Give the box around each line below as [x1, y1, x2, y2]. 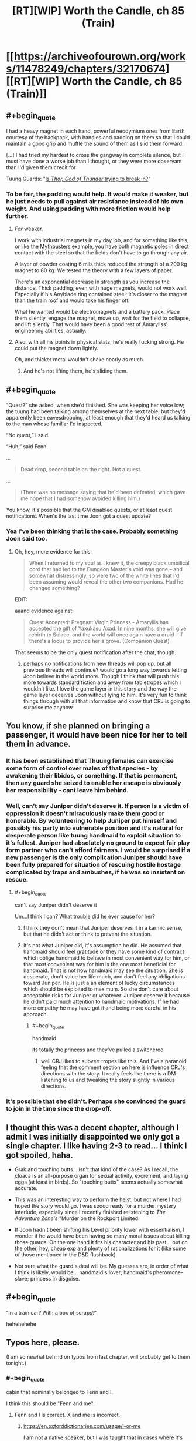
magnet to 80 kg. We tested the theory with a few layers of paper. [14, 267, 173, 274]
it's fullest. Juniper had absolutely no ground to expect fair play [6, 839, 190, 847]
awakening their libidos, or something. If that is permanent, [6, 772, 178, 780]
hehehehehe [6, 1321, 37, 1328]
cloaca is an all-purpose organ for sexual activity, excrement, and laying [14, 1172, 188, 1179]
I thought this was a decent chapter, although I [6, 1122, 179, 1132]
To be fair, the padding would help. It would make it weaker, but [6, 190, 189, 198]
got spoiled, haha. [6, 1150, 73, 1160]
